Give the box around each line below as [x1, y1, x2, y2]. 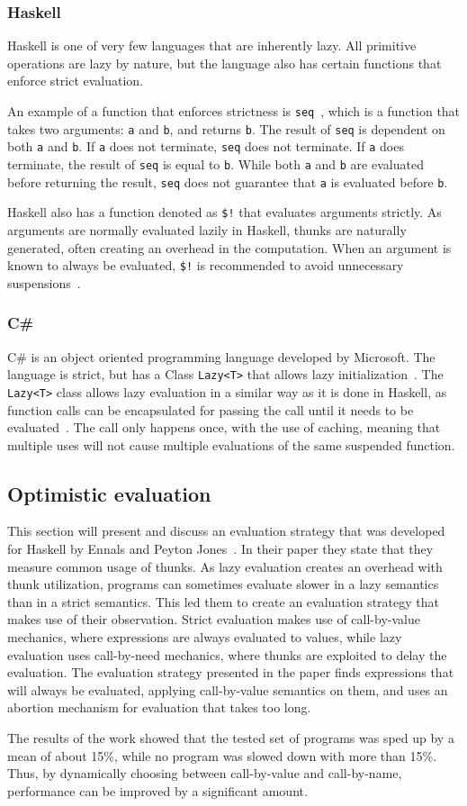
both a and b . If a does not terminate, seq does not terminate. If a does [7, 137, 404, 156]
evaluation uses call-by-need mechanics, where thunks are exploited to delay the [7, 645, 447, 664]
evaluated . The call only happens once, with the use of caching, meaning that [7, 418, 441, 437]
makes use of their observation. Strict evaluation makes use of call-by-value [7, 610, 420, 629]
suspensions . [7, 273, 81, 292]
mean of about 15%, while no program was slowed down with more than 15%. [7, 746, 437, 765]
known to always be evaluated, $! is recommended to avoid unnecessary [7, 256, 404, 275]
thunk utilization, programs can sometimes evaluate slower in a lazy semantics [7, 575, 439, 593]
